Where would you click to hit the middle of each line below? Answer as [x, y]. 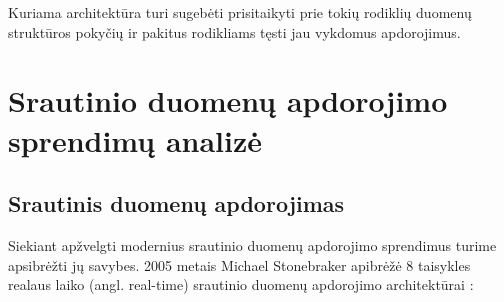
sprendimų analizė [135, 139]
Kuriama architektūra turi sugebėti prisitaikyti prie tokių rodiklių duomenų [240, 12]
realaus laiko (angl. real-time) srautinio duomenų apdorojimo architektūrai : [241, 284]
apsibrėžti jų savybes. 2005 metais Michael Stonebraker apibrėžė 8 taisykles [239, 264]
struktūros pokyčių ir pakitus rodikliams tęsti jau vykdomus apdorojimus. [234, 31]
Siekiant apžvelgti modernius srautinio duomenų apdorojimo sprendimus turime [252, 244]
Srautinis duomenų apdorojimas [176, 203]
